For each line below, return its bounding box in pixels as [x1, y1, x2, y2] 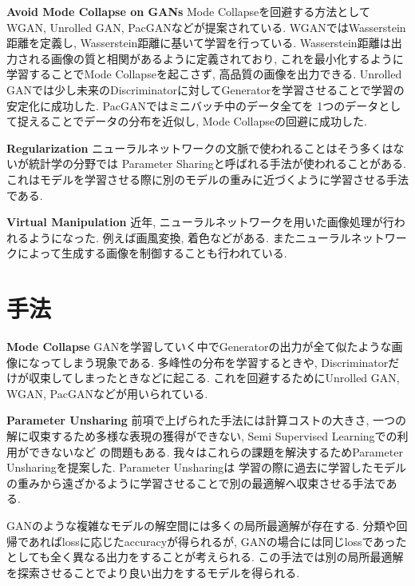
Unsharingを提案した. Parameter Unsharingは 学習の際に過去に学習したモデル [6, 459, 407, 476]
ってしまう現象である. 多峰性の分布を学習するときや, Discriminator [39, 353, 389, 370]
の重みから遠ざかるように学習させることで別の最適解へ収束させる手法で [6, 474, 386, 491]
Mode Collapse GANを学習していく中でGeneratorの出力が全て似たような [6, 338, 392, 355]
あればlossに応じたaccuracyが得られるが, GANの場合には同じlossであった [28, 532, 407, 549]
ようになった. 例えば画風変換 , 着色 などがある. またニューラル [28, 229, 351, 245]
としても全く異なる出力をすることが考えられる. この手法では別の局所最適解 [6, 548, 404, 565]
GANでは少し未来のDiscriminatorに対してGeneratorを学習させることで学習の [6, 81, 405, 98]
